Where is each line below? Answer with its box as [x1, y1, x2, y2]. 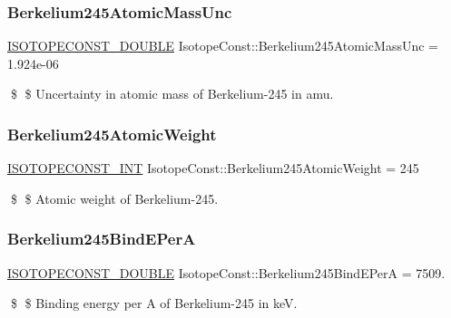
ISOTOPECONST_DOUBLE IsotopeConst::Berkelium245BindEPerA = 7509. [7, 263, 446, 282]
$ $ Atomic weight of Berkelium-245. [10, 188, 219, 207]
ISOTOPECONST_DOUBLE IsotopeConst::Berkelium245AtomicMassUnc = [7, 36, 439, 55]
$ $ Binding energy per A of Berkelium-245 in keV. [10, 294, 298, 313]
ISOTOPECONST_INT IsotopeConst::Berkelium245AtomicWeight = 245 [7, 159, 419, 178]
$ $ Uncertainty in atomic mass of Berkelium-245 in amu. [10, 84, 334, 103]
